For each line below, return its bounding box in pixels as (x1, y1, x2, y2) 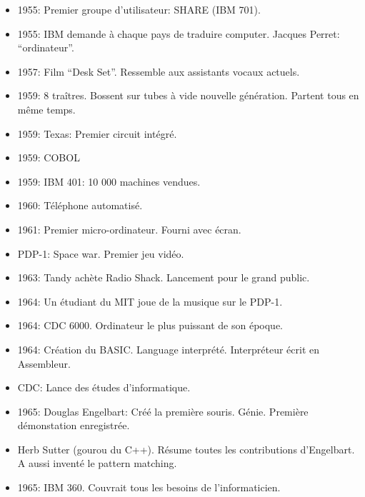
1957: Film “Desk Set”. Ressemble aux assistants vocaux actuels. (17, 64, 300, 79)
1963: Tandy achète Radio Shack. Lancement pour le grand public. (17, 270, 310, 285)
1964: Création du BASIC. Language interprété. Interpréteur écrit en (17, 341, 320, 356)
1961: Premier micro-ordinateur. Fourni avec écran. (17, 221, 241, 236)
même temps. (17, 101, 76, 116)
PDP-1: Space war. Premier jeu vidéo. (17, 246, 184, 261)
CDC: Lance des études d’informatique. (17, 380, 191, 395)
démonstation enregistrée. (17, 418, 130, 433)
